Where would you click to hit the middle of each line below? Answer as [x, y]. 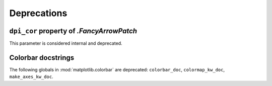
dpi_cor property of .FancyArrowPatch [73, 31]
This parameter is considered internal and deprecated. [66, 43]
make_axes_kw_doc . [31, 77]
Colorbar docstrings [42, 58]
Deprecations [38, 13]
